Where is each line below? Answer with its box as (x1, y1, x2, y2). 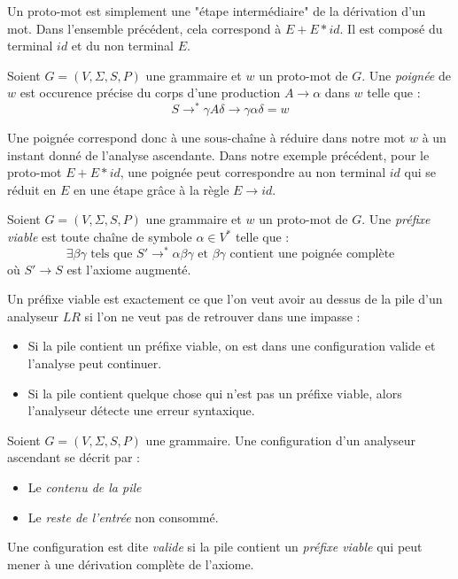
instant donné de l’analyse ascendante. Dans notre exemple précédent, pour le (7, 145, 430, 164)
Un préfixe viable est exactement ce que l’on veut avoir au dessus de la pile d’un (7, 289, 443, 308)
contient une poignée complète (229, 247, 395, 260)
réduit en (7, 180, 57, 198)
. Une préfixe (361, 210, 431, 228)
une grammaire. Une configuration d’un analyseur (145, 430, 415, 449)
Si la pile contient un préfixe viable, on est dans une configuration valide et (27, 336, 436, 355)
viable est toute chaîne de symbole (7, 228, 192, 246)
